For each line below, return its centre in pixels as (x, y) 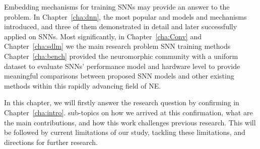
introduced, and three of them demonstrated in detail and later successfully (121, 26)
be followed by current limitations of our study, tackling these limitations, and (125, 132)
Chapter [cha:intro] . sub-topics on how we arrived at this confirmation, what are (128, 112)
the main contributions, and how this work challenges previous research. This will (130, 122)
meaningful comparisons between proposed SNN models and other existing (119, 76)
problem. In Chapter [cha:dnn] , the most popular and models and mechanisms (125, 16)
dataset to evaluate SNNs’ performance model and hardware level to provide (122, 66)
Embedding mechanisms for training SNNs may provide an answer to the (117, 7)
